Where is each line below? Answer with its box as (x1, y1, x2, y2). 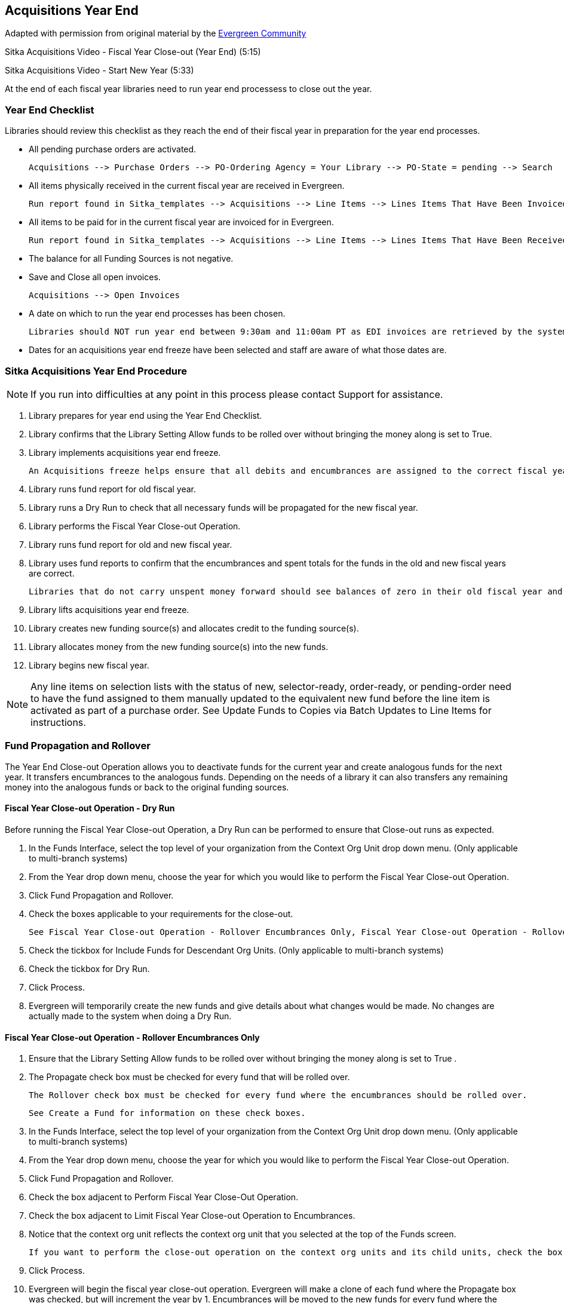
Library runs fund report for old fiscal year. (29, 483, 197, 494)
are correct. (29, 568, 75, 578)
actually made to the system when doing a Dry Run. (29, 1010, 232, 1021)
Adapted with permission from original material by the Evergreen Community (5, 28, 306, 39)
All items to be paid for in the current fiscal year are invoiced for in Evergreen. (29, 217, 334, 228)
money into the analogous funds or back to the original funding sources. (5, 781, 289, 792)
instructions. (30, 716, 86, 728)
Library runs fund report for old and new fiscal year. (29, 539, 232, 550)
